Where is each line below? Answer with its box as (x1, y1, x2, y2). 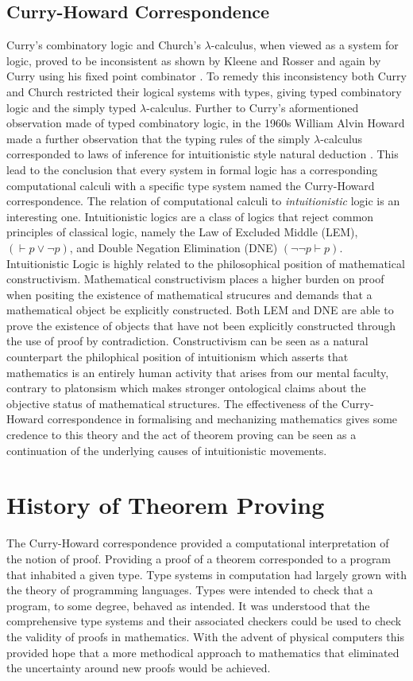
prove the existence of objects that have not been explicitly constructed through (6, 317, 396, 333)
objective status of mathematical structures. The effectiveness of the (6, 395, 338, 411)
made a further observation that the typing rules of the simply (6, 130, 311, 146)
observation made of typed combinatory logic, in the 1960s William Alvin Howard (6, 115, 405, 131)
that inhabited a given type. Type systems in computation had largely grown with (6, 566, 407, 582)
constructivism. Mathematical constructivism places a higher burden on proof (6, 270, 384, 287)
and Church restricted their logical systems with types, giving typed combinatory (6, 83, 402, 99)
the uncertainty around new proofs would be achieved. (6, 660, 271, 676)
